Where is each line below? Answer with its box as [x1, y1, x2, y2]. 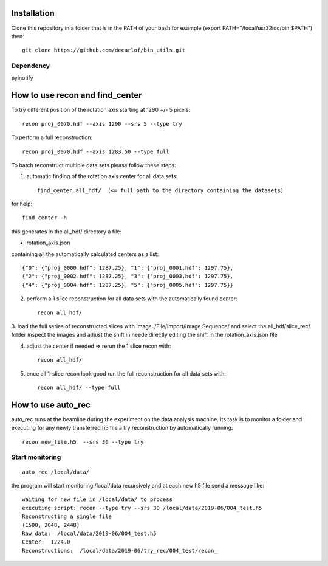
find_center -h [22, 215, 67, 221]
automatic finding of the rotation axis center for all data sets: [26, 173, 178, 180]
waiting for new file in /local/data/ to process [22, 496, 173, 503]
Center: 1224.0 [22, 539, 70, 545]
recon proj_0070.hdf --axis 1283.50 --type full [22, 148, 169, 155]
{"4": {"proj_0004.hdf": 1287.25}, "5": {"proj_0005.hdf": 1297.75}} [22, 281, 234, 288]
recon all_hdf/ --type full [37, 384, 121, 391]
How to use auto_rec [11, 399, 91, 410]
